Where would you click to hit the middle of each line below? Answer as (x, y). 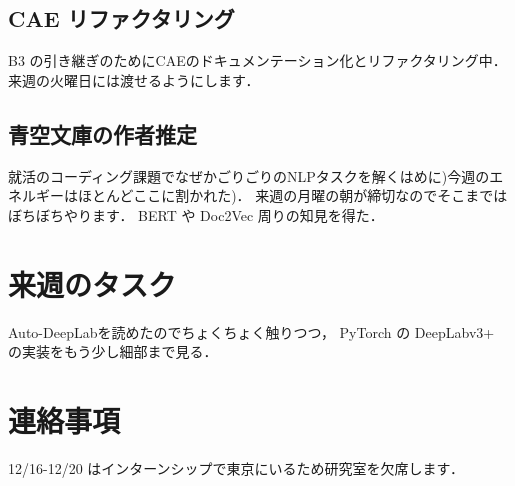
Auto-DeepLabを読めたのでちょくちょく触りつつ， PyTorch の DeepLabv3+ (251, 331)
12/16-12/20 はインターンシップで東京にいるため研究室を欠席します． (236, 467)
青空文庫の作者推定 (102, 133)
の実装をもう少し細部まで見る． (113, 351)
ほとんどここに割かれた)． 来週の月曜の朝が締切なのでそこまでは (292, 195)
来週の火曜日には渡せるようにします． (134, 79)
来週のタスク (92, 283)
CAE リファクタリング (121, 18)
